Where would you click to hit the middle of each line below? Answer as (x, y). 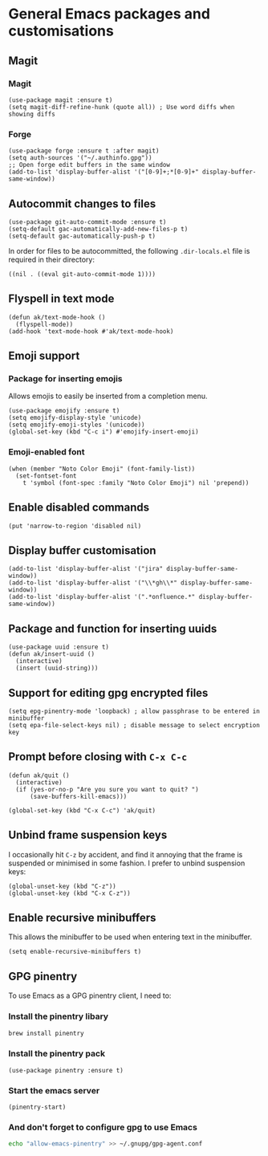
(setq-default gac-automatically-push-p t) (82, 236)
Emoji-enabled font (47, 452)
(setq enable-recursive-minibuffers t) (75, 952)
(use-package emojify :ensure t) (64, 411)
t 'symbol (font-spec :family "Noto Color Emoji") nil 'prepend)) (136, 482)
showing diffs (32, 114)
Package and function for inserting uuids (113, 628)
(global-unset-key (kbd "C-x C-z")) (69, 893)
